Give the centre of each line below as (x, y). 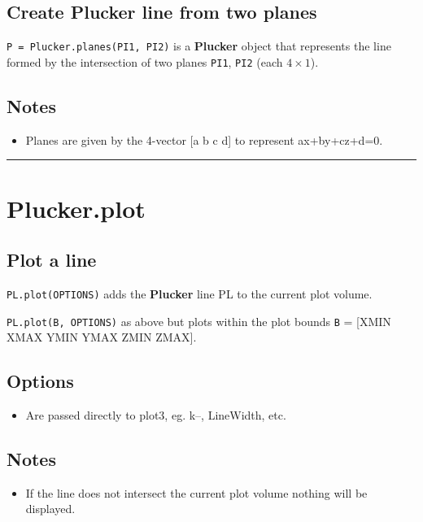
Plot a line (52, 260)
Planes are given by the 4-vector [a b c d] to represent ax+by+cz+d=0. (204, 139)
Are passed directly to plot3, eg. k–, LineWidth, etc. (156, 415)
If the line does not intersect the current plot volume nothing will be (196, 492)
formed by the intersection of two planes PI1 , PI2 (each (145, 61)
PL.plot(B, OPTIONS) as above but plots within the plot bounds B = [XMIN (199, 321)
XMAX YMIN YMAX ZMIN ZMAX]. (102, 337)
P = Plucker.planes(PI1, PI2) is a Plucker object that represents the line (199, 46)
